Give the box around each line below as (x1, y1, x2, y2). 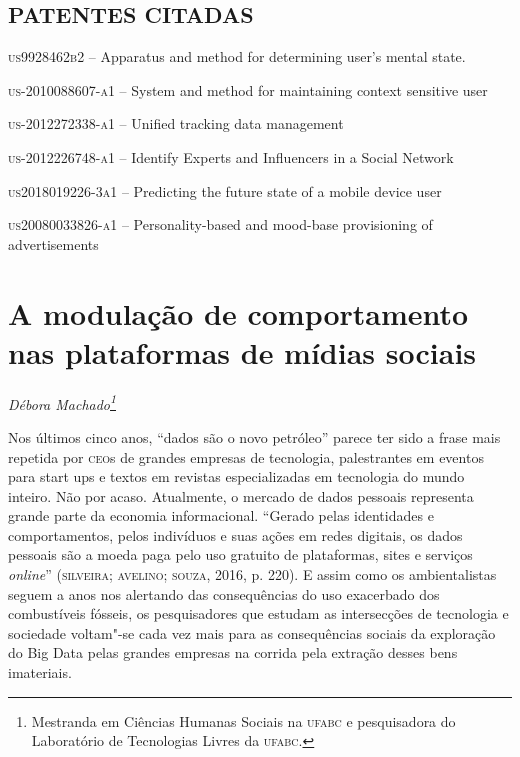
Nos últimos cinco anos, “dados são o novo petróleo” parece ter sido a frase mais (8, 426, 501, 447)
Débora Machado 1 (8, 390, 116, 414)
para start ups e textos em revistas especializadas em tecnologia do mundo (8, 466, 465, 487)
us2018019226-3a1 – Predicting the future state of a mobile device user (8, 180, 442, 201)
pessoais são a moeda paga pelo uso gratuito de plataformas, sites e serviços (8, 544, 473, 565)
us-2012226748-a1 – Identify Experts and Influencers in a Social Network (8, 146, 454, 167)
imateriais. (8, 662, 72, 683)
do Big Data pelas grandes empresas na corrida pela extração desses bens (8, 642, 458, 663)
